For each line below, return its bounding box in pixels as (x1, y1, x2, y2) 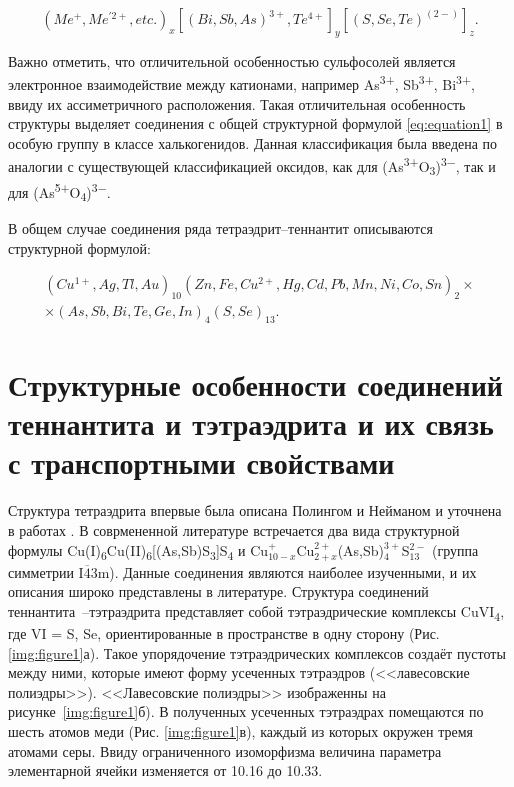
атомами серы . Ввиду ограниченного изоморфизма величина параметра (8, 740, 442, 761)
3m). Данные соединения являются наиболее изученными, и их (90, 561, 477, 582)
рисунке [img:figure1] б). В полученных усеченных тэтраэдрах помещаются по (8, 701, 484, 722)
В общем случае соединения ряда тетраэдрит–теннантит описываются (8, 217, 433, 238)
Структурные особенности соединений (8, 364, 503, 405)
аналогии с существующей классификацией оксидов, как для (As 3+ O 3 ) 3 (8, 153, 447, 179)
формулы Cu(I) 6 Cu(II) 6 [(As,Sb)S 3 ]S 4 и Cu (8, 539, 269, 563)
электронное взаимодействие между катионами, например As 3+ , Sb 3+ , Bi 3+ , (8, 71, 475, 95)
